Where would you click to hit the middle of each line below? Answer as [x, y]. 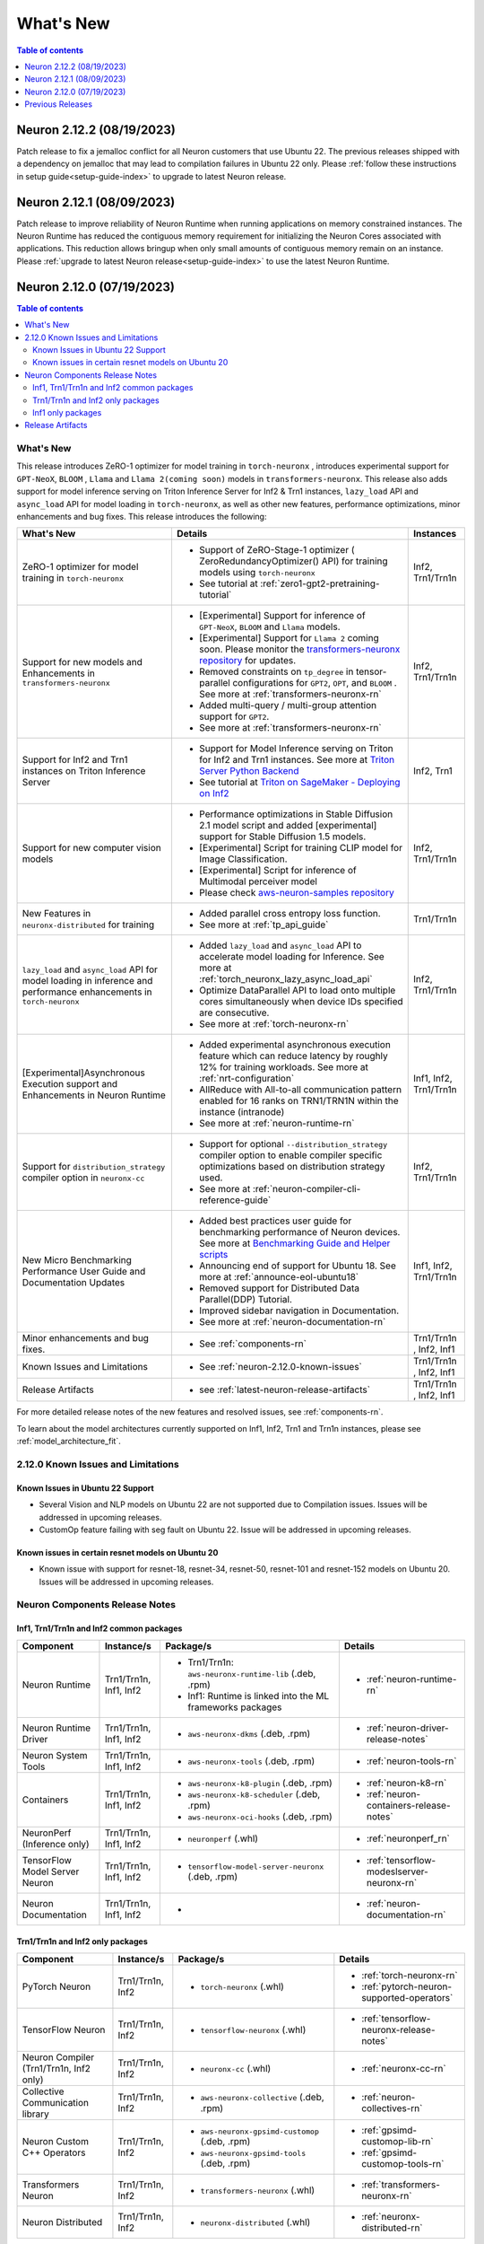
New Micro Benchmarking [77, 1260]
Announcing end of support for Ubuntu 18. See [297, 1266]
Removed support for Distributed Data [279, 1288]
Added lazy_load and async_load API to [280, 945]
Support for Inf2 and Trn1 [75, 760]
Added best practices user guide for [275, 1221]
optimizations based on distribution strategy [292, 1167]
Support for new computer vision [91, 848]
